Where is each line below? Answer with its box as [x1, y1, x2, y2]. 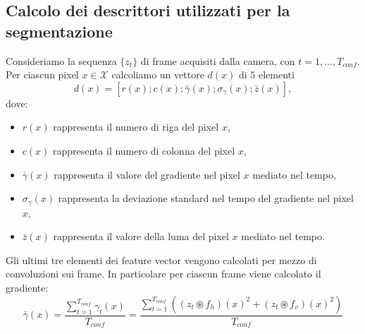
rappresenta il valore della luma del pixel [53, 229, 229, 244]
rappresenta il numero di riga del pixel [53, 119, 219, 134]
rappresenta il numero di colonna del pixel [53, 143, 235, 157]
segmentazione [6, 20, 113, 42]
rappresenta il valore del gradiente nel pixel [54, 167, 240, 181]
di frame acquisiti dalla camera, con [140, 53, 295, 68]
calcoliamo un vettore [111, 67, 204, 82]
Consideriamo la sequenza [6, 53, 117, 68]
